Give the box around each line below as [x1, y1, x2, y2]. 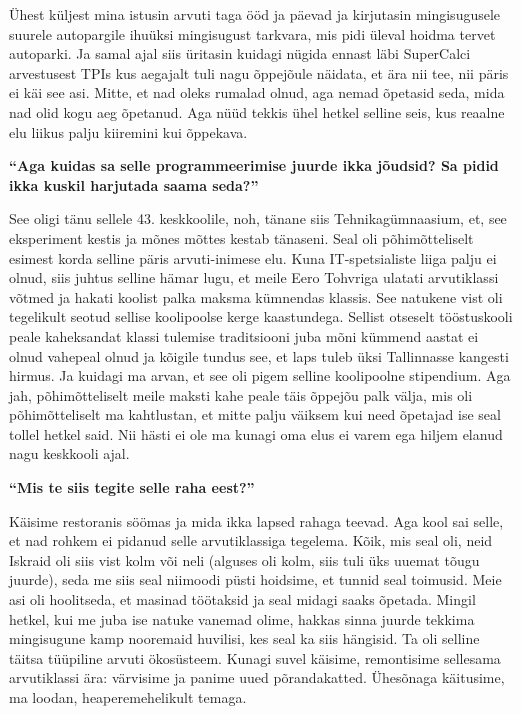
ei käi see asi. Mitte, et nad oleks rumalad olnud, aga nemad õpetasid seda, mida [9, 82, 505, 103]
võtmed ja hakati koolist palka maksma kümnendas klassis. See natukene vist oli [9, 286, 503, 307]
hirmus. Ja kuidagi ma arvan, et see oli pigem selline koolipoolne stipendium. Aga [9, 365, 511, 386]
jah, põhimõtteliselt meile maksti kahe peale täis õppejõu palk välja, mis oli [9, 384, 473, 405]
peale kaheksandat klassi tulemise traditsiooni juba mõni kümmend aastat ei [9, 325, 479, 346]
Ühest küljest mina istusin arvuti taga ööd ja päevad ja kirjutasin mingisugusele [9, 4, 501, 24]
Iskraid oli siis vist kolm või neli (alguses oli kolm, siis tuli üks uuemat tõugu [9, 549, 480, 570]
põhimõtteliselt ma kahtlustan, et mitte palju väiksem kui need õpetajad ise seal [9, 404, 501, 425]
